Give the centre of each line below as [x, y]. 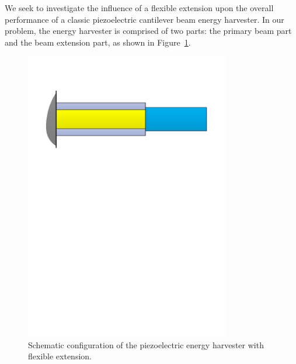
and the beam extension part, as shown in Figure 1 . [98, 42]
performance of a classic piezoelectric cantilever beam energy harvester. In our [144, 19]
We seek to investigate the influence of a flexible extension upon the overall [139, 8]
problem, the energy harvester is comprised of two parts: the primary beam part [148, 31]
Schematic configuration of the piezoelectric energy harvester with [146, 344]
